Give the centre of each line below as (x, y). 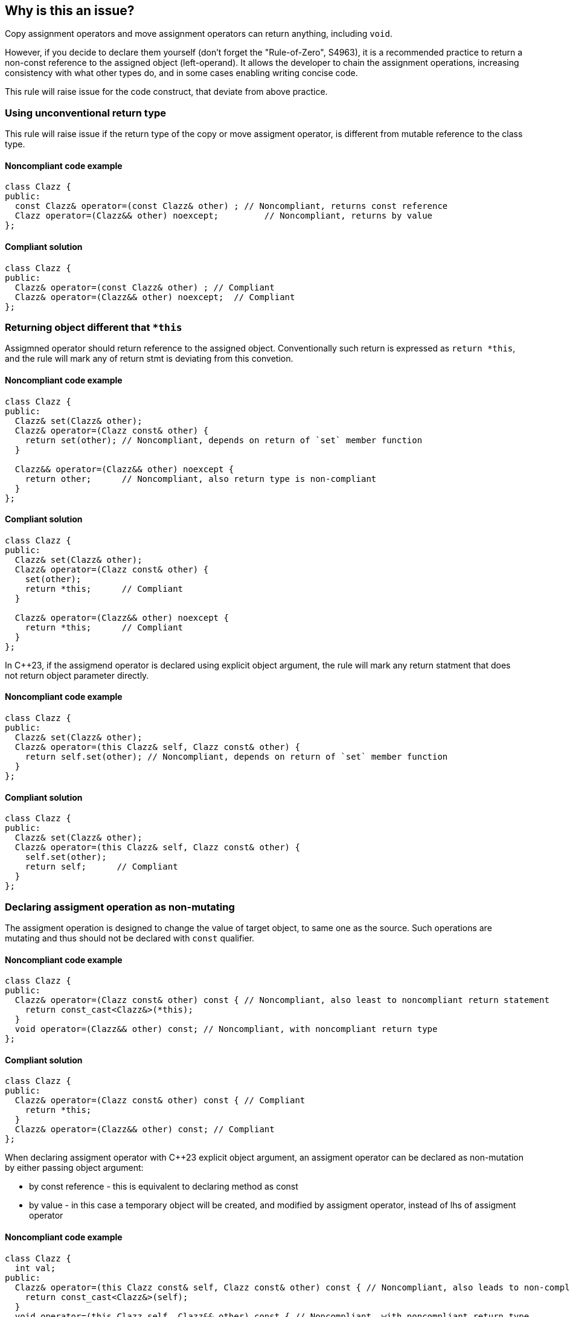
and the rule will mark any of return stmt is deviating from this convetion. (149, 359)
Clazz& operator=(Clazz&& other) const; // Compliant (145, 1130)
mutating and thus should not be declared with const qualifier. (130, 938)
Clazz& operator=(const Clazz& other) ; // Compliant (145, 287)
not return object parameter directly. (77, 675)
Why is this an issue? (70, 11)
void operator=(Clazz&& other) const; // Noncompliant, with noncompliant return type (226, 1029)
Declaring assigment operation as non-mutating (120, 907)
